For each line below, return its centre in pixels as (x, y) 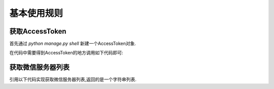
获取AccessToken (38, 31)
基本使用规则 (36, 13)
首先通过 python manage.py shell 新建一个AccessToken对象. (73, 44)
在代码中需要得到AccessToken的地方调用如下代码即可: (66, 53)
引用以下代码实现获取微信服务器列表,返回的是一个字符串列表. (73, 79)
